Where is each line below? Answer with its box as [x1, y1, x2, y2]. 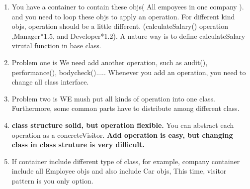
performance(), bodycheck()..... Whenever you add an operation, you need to [11, 67, 246, 77]
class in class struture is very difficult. [11, 139, 145, 150]
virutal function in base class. [11, 40, 101, 51]
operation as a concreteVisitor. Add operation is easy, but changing [11, 129, 233, 140]
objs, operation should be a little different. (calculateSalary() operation [11, 21, 228, 31]
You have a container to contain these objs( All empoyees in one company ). [11, 1, 244, 11]
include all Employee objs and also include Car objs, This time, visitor [11, 166, 227, 176]
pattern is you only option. [11, 175, 93, 186]
